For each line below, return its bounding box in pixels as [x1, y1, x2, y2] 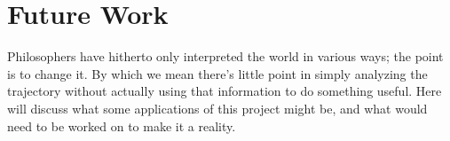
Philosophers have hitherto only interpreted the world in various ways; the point [7, 47, 444, 66]
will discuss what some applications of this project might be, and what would [7, 98, 428, 117]
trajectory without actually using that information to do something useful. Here [7, 82, 442, 100]
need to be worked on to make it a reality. [7, 116, 236, 135]
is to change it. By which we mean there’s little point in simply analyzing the [7, 64, 428, 82]
